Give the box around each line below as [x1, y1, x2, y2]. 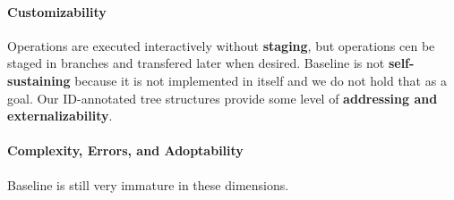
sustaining [7, 71, 71, 89]
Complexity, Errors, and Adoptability [7, 141, 244, 160]
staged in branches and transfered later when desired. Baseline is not [7, 54, 385, 72]
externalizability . [7, 106, 113, 125]
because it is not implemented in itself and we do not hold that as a [74, 71, 447, 89]
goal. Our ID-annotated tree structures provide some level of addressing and [7, 88, 438, 107]
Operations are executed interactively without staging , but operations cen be [7, 36, 435, 54]
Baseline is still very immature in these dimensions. [7, 175, 289, 194]
